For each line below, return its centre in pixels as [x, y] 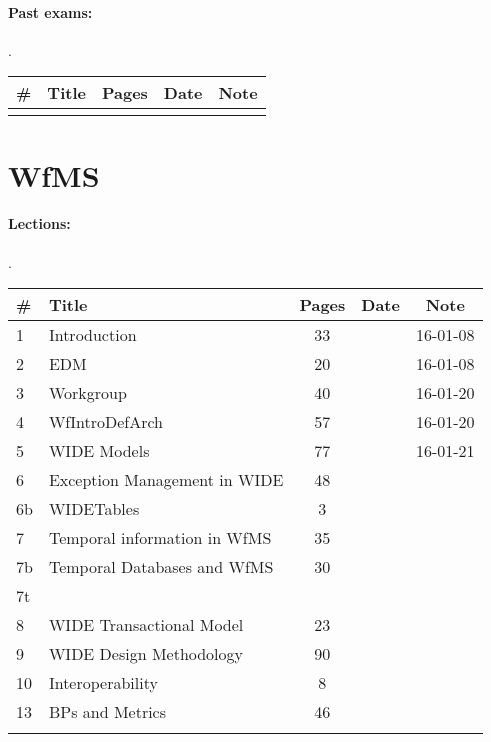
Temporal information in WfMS [160, 538]
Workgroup [87, 393]
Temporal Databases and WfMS [161, 567]
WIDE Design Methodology [146, 654]
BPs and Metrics [107, 712]
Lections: [39, 223]
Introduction [92, 335]
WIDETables [94, 509]
